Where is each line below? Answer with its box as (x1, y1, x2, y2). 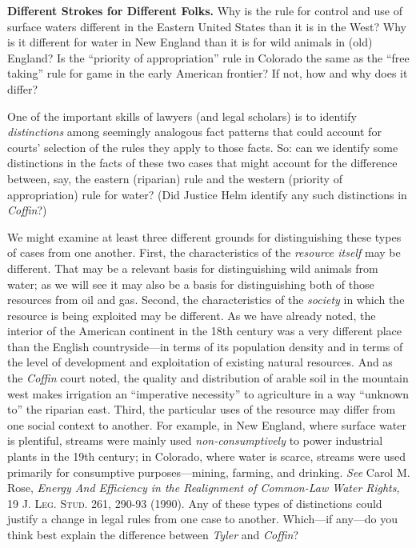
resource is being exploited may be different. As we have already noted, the (7, 306, 376, 323)
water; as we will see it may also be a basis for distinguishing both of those (7, 275, 374, 292)
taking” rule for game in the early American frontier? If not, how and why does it (7, 65, 408, 82)
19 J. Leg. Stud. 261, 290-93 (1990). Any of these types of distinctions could (7, 494, 382, 511)
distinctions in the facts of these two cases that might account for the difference (7, 154, 398, 171)
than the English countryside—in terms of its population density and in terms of (7, 338, 403, 354)
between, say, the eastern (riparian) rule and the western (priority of (7, 170, 342, 186)
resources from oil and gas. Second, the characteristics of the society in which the (7, 291, 405, 308)
